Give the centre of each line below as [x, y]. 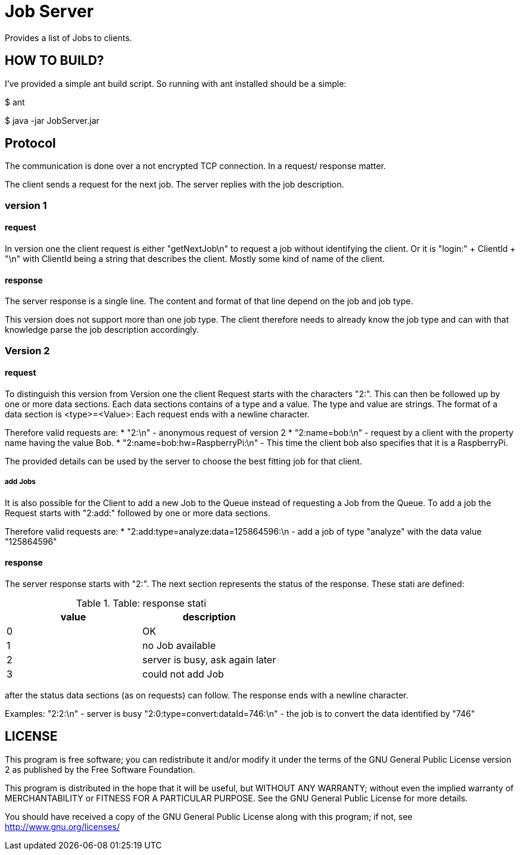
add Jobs [20, 482]
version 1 [26, 205]
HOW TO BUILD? [55, 61]
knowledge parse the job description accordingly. [102, 330]
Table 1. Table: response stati [141, 603]
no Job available [179, 645]
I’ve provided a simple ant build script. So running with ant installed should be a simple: [176, 83]
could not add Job [183, 674]
